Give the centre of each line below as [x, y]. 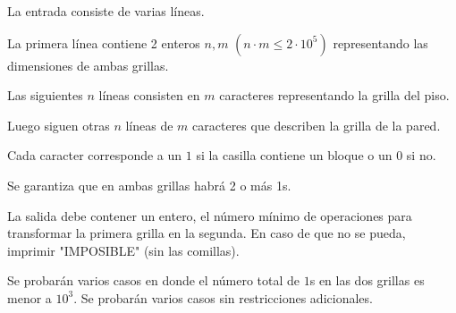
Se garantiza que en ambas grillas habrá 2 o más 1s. [149, 185]
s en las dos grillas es [367, 280]
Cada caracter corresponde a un [95, 155]
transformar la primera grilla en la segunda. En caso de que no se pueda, [207, 233]
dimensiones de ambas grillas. [88, 65]
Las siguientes [45, 95]
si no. [421, 155]
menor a [30, 297]
